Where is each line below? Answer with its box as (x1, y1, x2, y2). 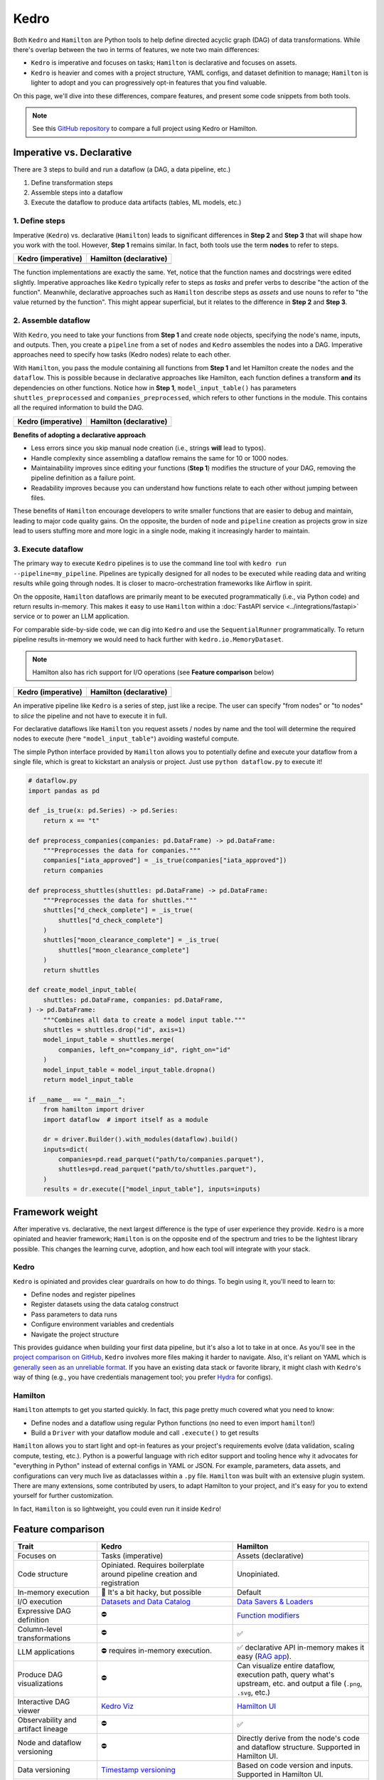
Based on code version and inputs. (237, 1760, 353, 1770)
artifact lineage (17, 1724, 68, 1734)
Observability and (17, 1714, 78, 1724)
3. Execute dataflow (13, 545, 84, 554)
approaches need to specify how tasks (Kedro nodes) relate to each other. (13, 350, 231, 359)
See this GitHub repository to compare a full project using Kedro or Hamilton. (32, 125, 257, 133)
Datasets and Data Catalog (100, 1596, 191, 1606)
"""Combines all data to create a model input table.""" (43, 1015, 246, 1024)
